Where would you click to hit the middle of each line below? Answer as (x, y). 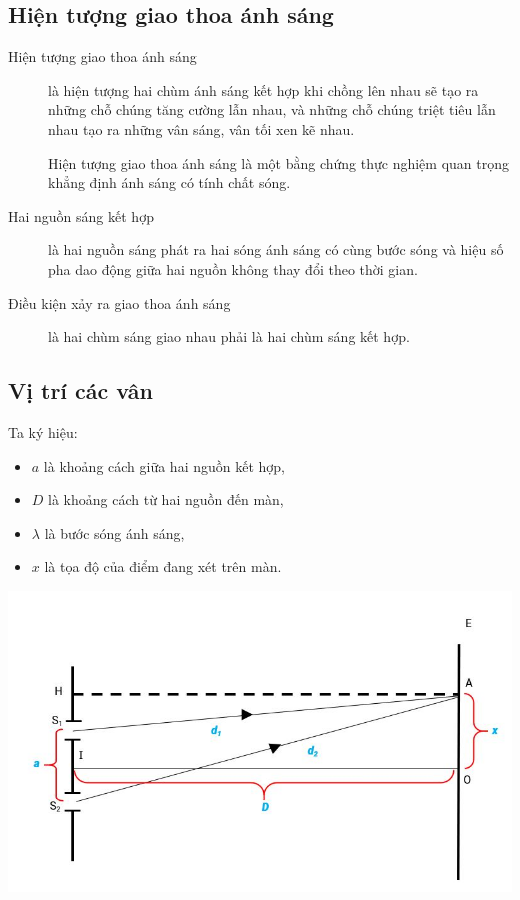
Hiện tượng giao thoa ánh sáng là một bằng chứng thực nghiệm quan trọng (278, 162)
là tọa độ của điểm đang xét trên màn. (163, 566)
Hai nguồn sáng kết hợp (81, 215)
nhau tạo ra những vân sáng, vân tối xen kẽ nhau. (201, 128)
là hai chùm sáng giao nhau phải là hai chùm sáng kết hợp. (229, 336)
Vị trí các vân (80, 390)
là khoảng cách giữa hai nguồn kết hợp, (164, 465)
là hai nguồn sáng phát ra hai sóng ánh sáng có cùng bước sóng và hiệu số (276, 249)
